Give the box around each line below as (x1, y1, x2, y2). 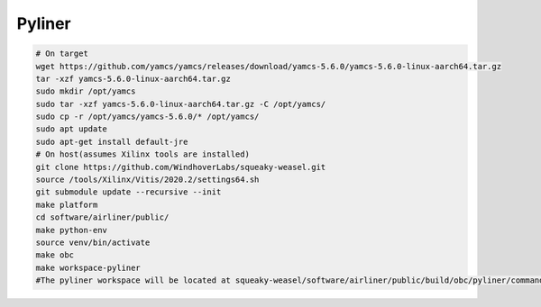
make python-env (35, 225, 108, 235)
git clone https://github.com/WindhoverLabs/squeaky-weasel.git (35, 162, 326, 172)
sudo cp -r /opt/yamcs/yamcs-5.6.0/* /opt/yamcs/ (35, 112, 260, 122)
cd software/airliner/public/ (35, 212, 170, 222)
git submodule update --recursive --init (35, 187, 222, 197)
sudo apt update (35, 124, 108, 134)
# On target (35, 49, 89, 59)
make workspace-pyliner (35, 262, 142, 273)
